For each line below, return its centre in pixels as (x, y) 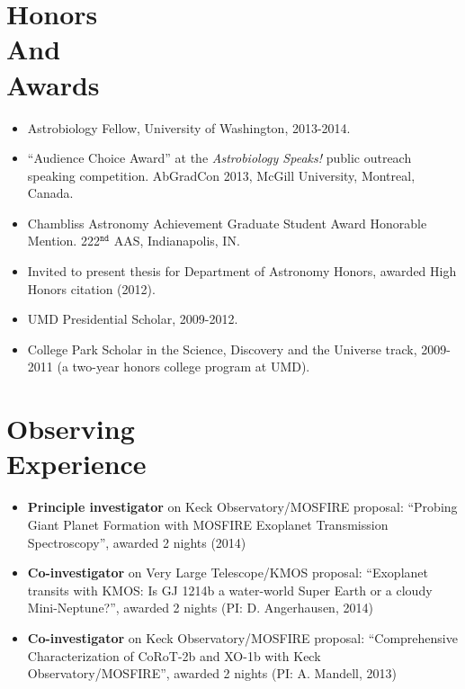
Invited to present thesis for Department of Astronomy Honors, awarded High (242, 271)
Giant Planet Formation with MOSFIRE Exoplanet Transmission (208, 524)
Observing (71, 429)
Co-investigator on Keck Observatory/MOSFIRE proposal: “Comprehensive (242, 637)
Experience (76, 464)
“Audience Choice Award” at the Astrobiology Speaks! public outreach (219, 158)
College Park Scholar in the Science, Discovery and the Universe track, (222, 349)
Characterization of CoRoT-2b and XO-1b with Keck (174, 655)
